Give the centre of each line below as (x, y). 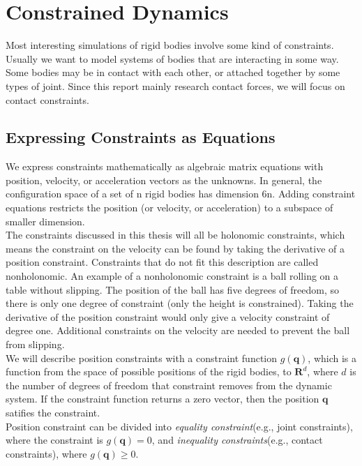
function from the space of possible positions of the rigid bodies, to (149, 371)
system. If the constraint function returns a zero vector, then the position (163, 399)
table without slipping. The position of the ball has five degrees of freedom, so (173, 289)
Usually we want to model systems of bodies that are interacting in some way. (172, 58)
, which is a (332, 358)
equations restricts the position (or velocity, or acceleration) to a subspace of (169, 208)
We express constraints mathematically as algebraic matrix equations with (165, 166)
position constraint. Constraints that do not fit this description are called (162, 262)
